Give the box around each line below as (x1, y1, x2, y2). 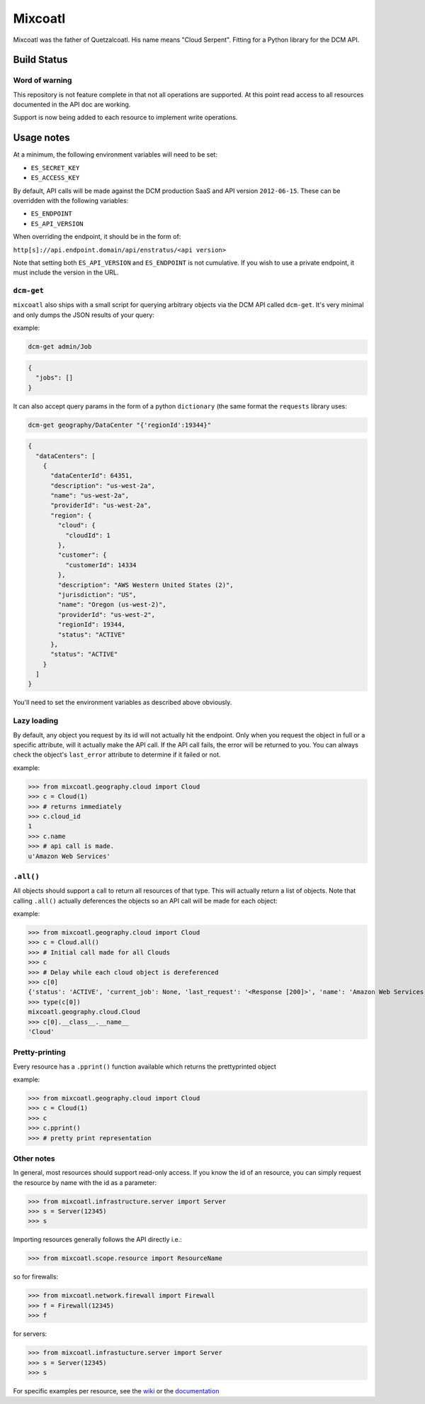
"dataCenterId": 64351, (50, 472, 133, 480)
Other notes (13, 1153, 56, 1163)
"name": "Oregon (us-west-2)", (57, 601, 166, 609)
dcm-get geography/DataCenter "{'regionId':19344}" (28, 420, 212, 429)
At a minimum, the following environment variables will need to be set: (13, 150, 217, 159)
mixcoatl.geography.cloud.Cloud (28, 1008, 141, 1016)
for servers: (13, 1330, 47, 1338)
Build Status (13, 54, 68, 66)
